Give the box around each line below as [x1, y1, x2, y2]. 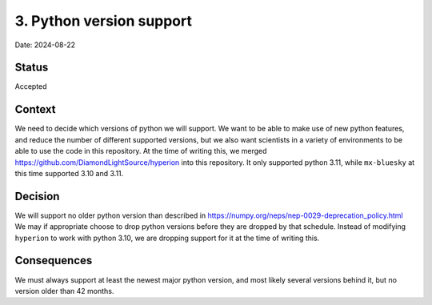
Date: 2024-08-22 [14, 40, 76, 50]
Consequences [14, 254, 93, 267]
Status [14, 61, 49, 74]
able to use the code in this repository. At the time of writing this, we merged [14, 146, 267, 156]
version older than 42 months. [14, 286, 114, 295]
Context [14, 102, 56, 116]
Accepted [14, 82, 47, 91]
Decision [14, 189, 60, 203]
